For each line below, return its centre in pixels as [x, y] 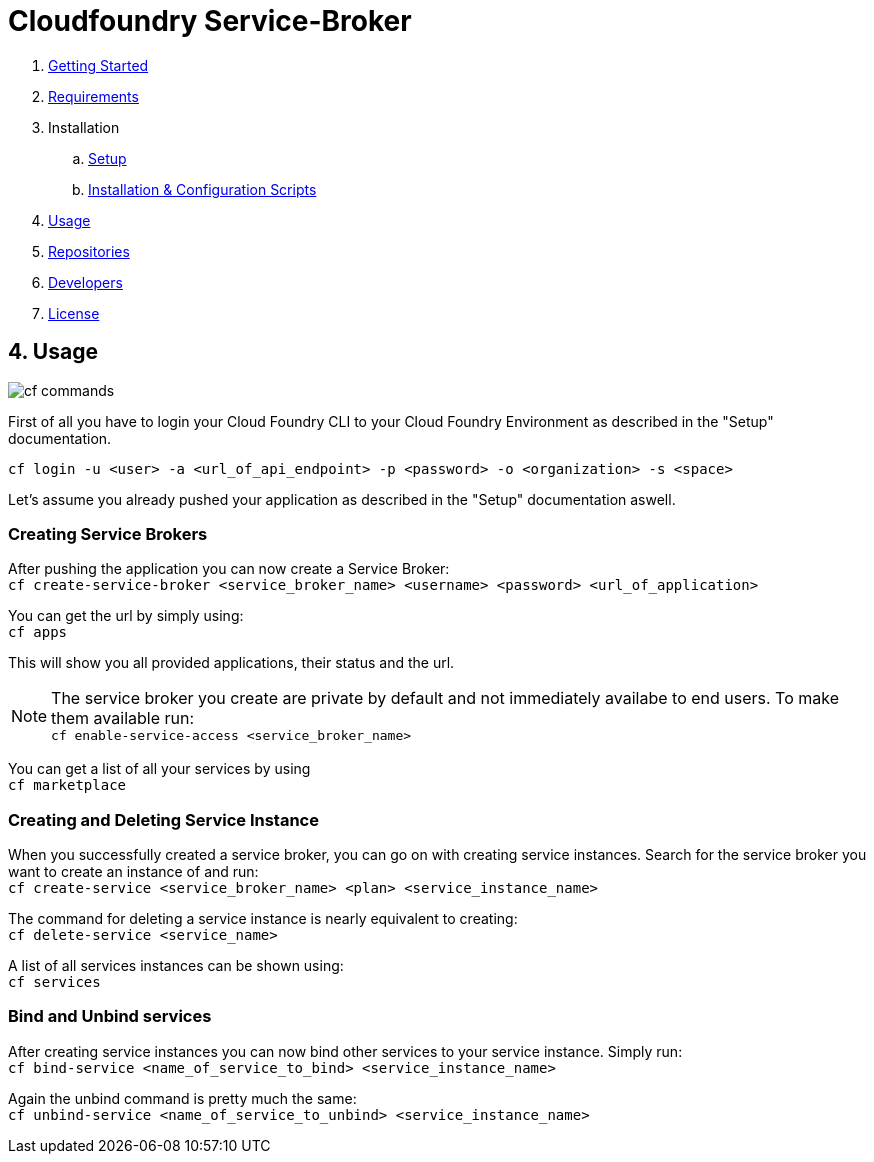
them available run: [123, 718]
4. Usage [53, 352]
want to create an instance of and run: [133, 872]
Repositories [89, 251]
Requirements [93, 96]
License [74, 313]
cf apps [38, 632]
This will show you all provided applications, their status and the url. [231, 663]
